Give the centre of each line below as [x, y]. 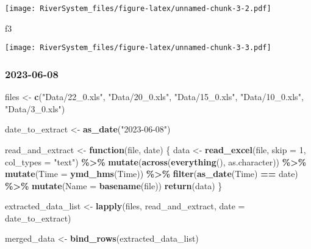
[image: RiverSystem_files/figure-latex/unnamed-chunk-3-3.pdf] [138, 48]
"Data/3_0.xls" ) [35, 108]
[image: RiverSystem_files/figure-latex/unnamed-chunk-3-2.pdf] [138, 9]
